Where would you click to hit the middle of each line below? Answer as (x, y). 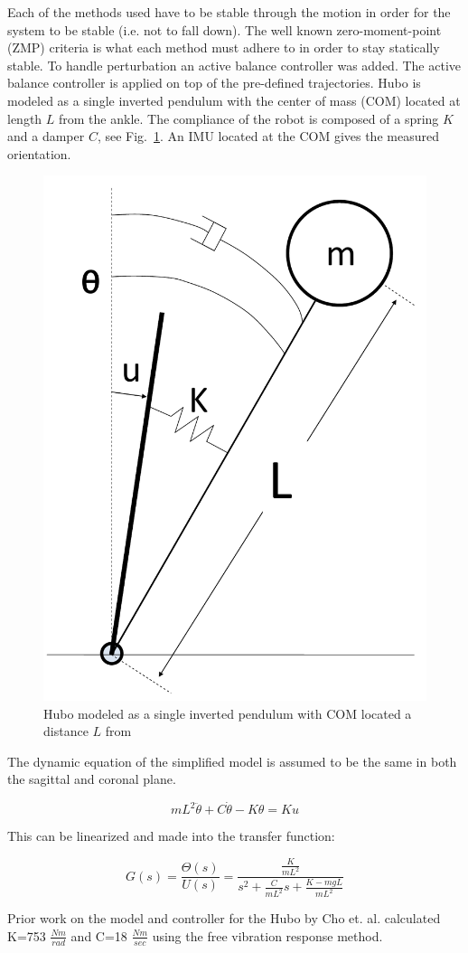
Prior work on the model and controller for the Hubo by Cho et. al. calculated (224, 918)
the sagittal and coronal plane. (92, 779)
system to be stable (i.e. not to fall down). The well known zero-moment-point (225, 29)
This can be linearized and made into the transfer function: (171, 836)
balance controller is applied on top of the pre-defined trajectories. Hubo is (214, 83)
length (25, 118)
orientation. (39, 153)
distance (66, 731)
